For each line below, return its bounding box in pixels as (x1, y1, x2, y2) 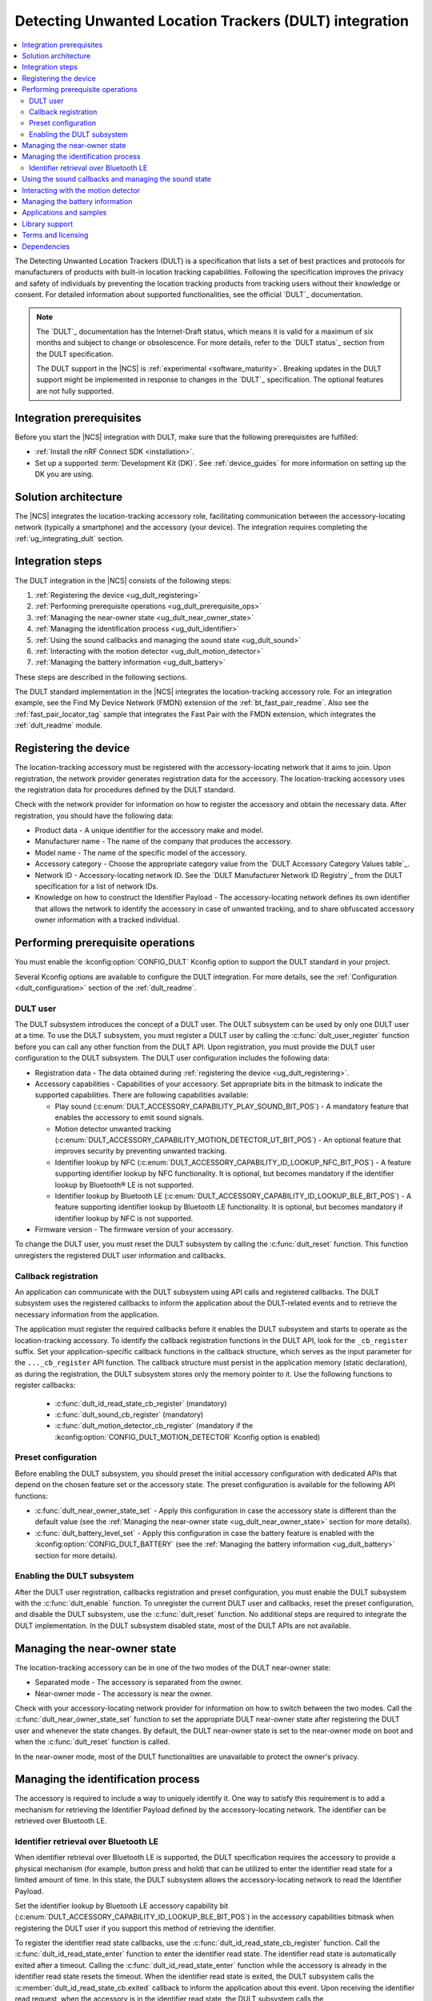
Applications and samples (22, 208, 107, 218)
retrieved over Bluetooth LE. (14, 1816, 107, 1826)
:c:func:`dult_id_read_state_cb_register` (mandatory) (54, 1398, 227, 1408)
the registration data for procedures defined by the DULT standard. (14, 784, 236, 794)
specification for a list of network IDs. (34, 881, 159, 892)
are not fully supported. (36, 386, 114, 395)
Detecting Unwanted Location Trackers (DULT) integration (14, 12, 410, 30)
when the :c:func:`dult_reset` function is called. (14, 1737, 170, 1746)
